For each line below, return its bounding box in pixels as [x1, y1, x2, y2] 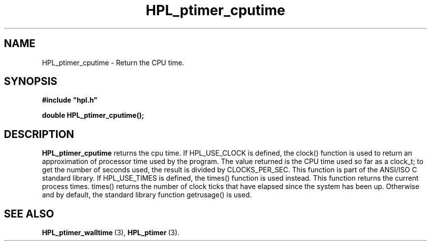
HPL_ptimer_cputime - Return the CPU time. [42, 58, 185, 67]
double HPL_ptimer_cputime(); [42, 111, 144, 120]
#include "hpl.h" [42, 96, 98, 105]
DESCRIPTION [4, 128, 74, 140]
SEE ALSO [4, 207, 54, 220]
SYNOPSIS [4, 75, 58, 88]
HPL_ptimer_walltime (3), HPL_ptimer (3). [42, 228, 180, 237]
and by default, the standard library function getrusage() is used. [42, 191, 252, 199]
